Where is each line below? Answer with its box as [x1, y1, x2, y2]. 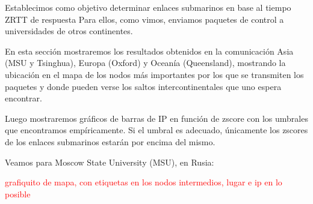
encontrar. [5, 92, 42, 104]
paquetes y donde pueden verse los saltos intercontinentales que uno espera [5, 80, 282, 92]
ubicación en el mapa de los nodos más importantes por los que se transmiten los [5, 68, 304, 80]
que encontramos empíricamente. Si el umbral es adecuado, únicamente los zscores [5, 124, 308, 136]
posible [5, 187, 31, 200]
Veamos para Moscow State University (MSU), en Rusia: [5, 155, 214, 168]
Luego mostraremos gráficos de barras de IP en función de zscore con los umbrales [5, 112, 308, 124]
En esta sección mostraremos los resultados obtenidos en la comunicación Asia [5, 44, 294, 57]
